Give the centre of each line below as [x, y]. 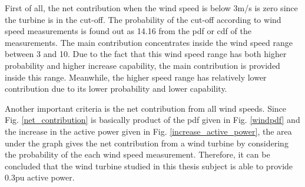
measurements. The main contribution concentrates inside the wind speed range [149, 42]
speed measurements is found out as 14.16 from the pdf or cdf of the [128, 31]
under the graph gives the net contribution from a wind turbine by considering [147, 143]
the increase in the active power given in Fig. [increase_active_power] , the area [148, 131]
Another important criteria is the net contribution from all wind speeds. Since [146, 108]
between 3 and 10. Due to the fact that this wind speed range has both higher [146, 54]
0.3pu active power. [40, 177]
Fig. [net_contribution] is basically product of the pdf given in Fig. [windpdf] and [152, 120]
